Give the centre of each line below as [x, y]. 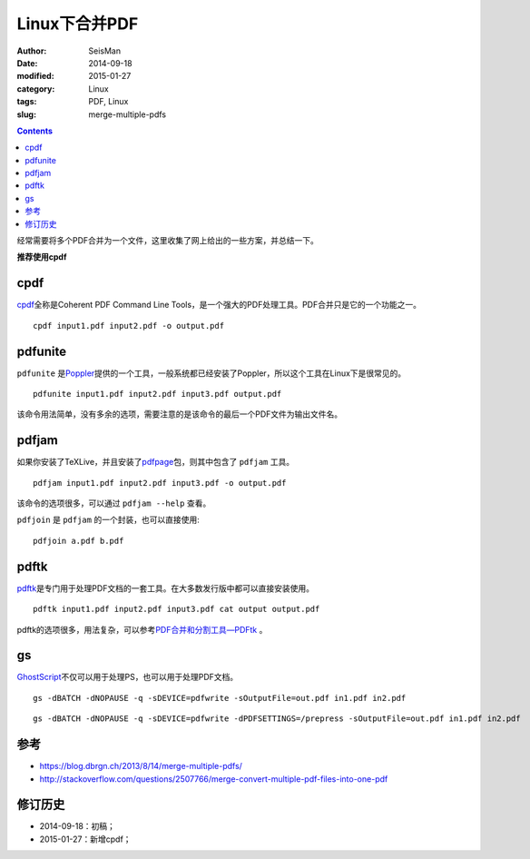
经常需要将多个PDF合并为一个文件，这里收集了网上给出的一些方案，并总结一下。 [168, 241]
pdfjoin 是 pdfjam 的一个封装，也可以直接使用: [108, 520]
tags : [27, 102]
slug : [26, 114]
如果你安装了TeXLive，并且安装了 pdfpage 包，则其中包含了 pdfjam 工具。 [156, 462]
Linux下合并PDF [78, 24]
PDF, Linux [108, 102]
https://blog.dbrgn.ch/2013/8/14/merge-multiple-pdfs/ [141, 766]
